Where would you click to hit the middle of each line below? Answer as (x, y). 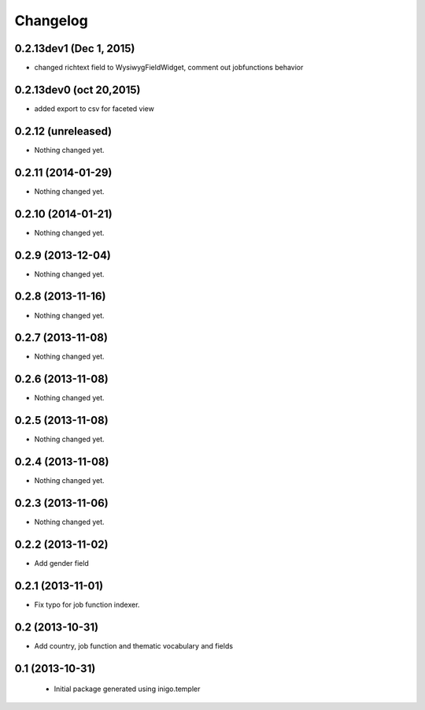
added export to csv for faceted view (94, 108)
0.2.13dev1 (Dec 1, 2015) (75, 48)
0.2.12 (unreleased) (63, 131)
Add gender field (62, 563)
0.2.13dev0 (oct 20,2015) (78, 89)
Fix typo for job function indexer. (87, 604)
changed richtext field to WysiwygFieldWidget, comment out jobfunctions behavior (169, 68)
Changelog (51, 20)
